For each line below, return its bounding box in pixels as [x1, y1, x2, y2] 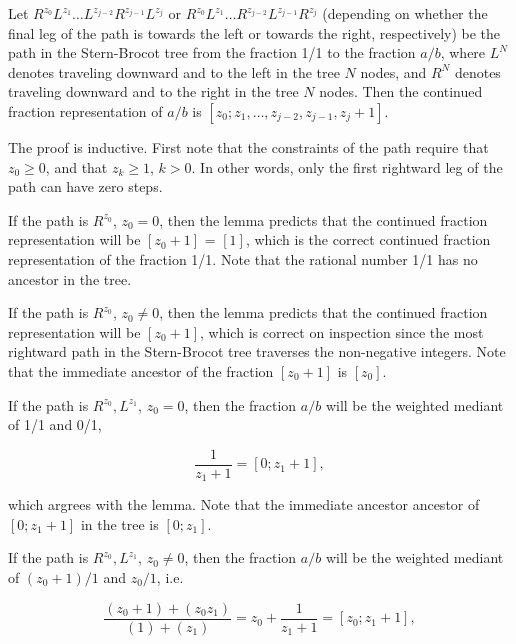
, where [440, 42, 486, 63]
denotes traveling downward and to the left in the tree [8, 61, 340, 82]
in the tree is [80, 513, 159, 534]
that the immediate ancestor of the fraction [8, 360, 274, 381]
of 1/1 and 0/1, [8, 414, 102, 435]
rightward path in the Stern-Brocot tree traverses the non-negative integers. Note [8, 341, 506, 362]
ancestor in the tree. [8, 268, 132, 289]
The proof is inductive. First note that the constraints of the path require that [8, 136, 489, 157]
